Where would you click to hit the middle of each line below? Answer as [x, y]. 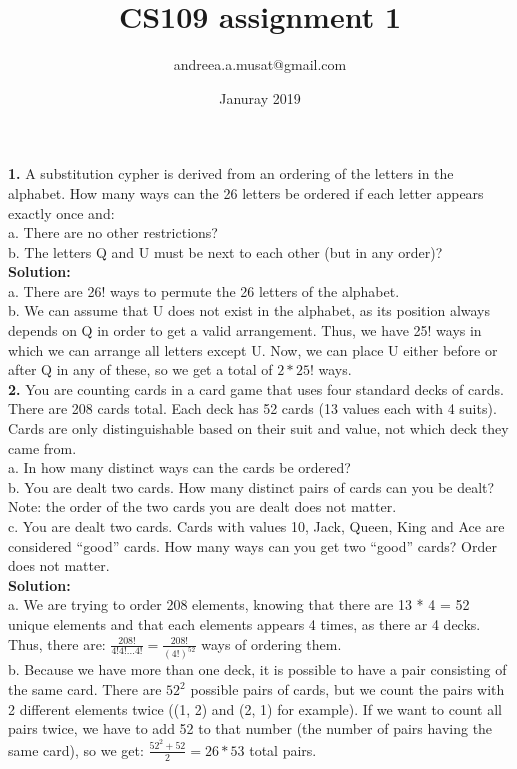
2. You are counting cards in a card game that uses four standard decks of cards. [256, 388]
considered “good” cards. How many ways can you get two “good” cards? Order [252, 545]
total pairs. [283, 749]
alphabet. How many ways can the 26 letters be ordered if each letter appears [246, 192]
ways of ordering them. [271, 643]
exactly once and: [61, 212]
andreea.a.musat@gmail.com [260, 64]
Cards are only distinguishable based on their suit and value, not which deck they [258, 428]
